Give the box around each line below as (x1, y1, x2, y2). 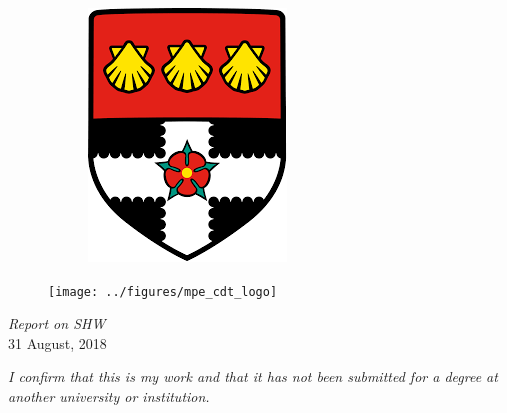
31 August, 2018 (8, 332, 107, 353)
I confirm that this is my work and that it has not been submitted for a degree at (8, 366, 498, 387)
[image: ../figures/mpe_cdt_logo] (48, 284, 278, 299)
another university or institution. (8, 386, 210, 407)
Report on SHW (8, 313, 106, 334)
